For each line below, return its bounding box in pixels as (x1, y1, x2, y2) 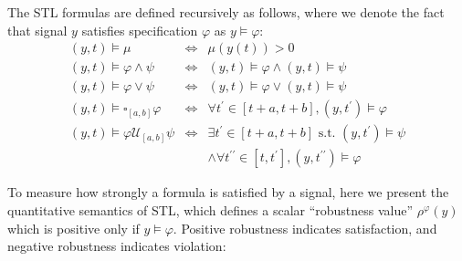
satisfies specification (81, 20, 198, 39)
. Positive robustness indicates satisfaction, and (173, 218, 437, 237)
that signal (7, 20, 68, 39)
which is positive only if (7, 218, 140, 237)
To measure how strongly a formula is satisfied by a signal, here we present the (7, 183, 449, 202)
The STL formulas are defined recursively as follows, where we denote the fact (7, 3, 445, 21)
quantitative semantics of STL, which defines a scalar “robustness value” (7, 200, 414, 219)
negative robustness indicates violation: (7, 236, 226, 256)
